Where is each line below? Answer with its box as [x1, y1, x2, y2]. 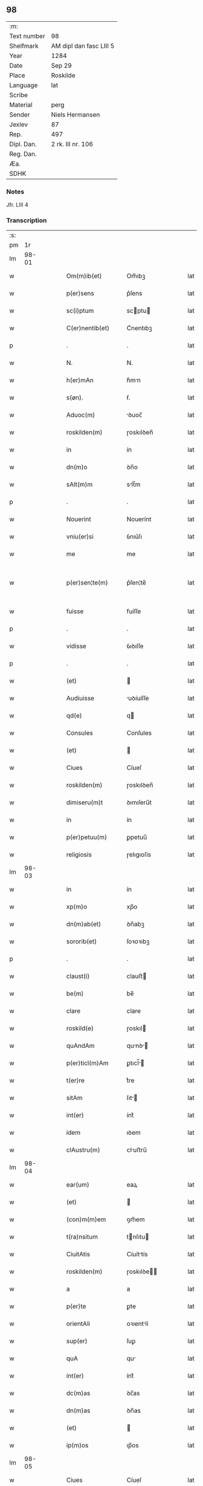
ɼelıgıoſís [126, 850, 152, 859]
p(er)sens [66, 289, 95, 298]
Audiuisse [66, 694, 95, 703]
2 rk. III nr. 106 [51, 140, 94, 148]
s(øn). [66, 393, 83, 402]
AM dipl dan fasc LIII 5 [51, 42, 115, 50]
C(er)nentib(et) [66, 324, 110, 332]
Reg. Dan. [9, 149, 37, 158]
